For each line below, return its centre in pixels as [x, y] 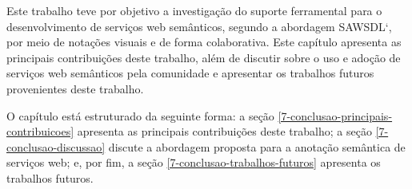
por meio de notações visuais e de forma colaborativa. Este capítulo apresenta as [204, 42]
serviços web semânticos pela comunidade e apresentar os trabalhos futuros [190, 73]
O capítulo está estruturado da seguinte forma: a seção [140, 115]
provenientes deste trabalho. [75, 88]
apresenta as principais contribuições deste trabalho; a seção [224, 131]
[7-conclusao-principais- [335, 115]
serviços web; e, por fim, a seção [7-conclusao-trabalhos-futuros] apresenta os [194, 162]
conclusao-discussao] [56, 146]
